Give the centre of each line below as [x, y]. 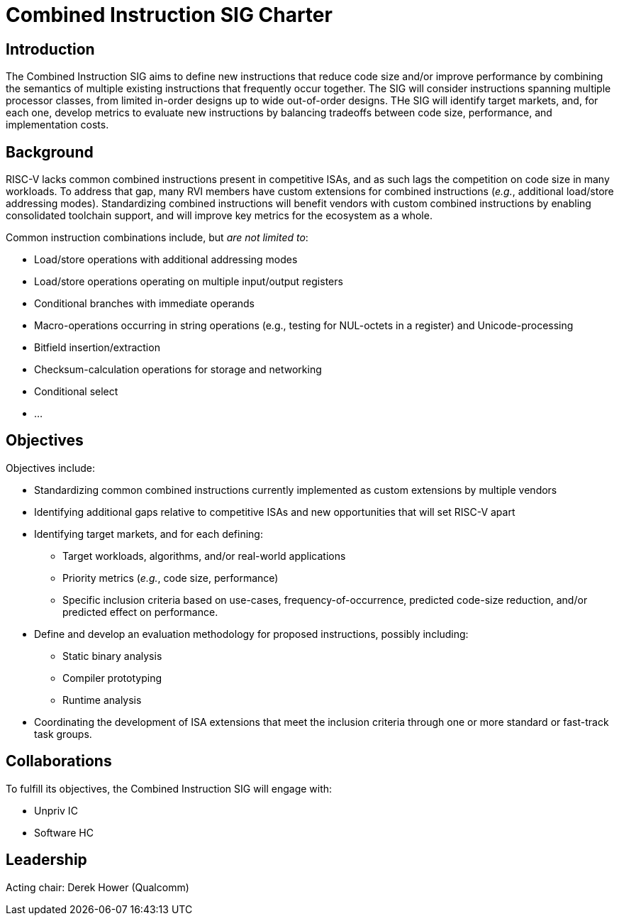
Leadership [46, 860]
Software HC [64, 832]
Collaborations [59, 761]
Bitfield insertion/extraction [97, 348]
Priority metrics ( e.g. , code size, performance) [171, 578]
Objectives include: [50, 468]
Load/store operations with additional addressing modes [166, 260]
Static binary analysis [112, 656]
